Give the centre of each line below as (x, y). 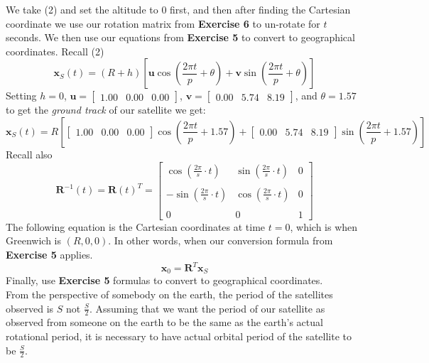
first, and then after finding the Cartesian (260, 9)
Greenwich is (33, 240)
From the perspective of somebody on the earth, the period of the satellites (169, 294)
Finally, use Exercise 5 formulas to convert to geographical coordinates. (164, 280)
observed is (30, 308)
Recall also (29, 154)
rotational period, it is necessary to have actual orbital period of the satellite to (179, 336)
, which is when (324, 226)
